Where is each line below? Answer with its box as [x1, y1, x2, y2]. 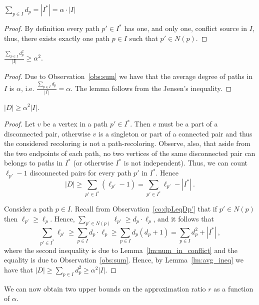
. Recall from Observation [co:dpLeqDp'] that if [70, 203, 217, 214]
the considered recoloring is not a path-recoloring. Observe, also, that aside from [4, 138, 250, 148]
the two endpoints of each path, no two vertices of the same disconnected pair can [4, 147, 255, 158]
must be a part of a [158, 118, 218, 129]
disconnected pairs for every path [29, 167, 131, 178]
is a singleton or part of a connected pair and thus [98, 128, 252, 138]
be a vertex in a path [43, 118, 108, 129]
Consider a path [4, 203, 53, 214]
